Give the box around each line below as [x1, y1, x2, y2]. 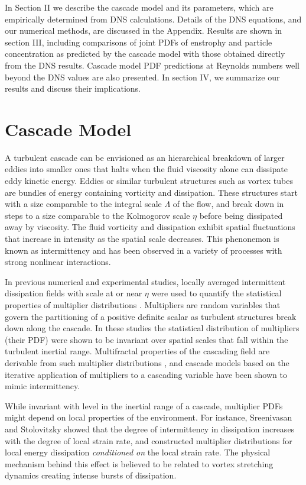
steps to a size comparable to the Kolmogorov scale [5, 209, 190, 221]
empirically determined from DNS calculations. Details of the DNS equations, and [5, 12, 302, 25]
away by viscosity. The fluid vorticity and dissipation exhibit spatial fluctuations [5, 221, 295, 233]
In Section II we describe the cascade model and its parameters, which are [5, 1, 274, 13]
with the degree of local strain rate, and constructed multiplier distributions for [5, 434, 292, 447]
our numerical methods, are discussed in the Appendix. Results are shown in [5, 24, 282, 37]
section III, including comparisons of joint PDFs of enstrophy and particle [5, 35, 272, 48]
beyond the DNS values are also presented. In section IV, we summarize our [5, 70, 280, 83]
